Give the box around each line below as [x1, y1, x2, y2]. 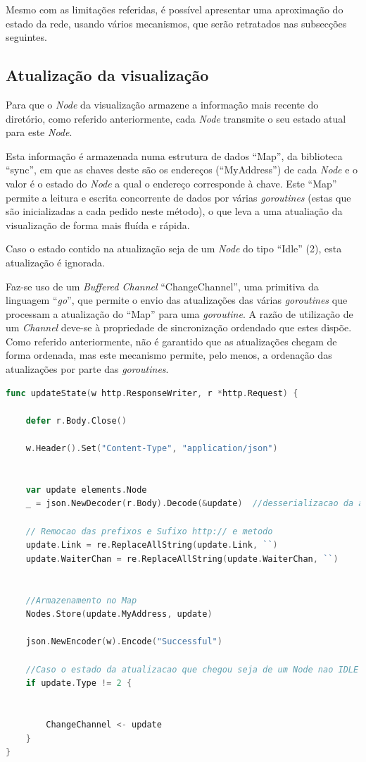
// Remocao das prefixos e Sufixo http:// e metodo [25, 526, 273, 536]
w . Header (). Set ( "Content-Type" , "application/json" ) [25, 443, 278, 454]
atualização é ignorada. [6, 254, 105, 269]
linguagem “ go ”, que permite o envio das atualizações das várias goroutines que [6, 293, 348, 307]
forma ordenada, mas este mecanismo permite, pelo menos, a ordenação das [6, 348, 332, 362]
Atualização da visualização [6, 64, 209, 86]
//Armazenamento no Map [25, 595, 137, 606]
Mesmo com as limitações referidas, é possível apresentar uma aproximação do [6, 2, 343, 16]
